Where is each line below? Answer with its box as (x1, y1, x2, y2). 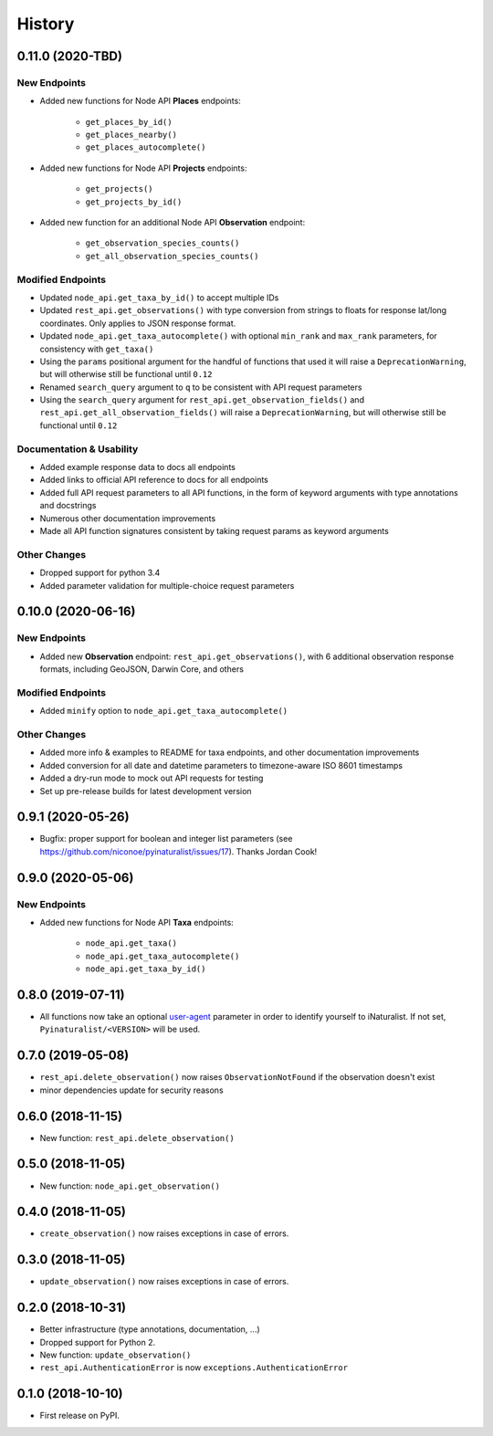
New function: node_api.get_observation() (39, 1180, 221, 1191)
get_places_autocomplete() (85, 142, 206, 152)
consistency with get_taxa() (39, 343, 154, 354)
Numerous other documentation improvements (39, 512, 216, 524)
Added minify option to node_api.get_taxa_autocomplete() (39, 706, 288, 717)
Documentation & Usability (16, 443, 139, 456)
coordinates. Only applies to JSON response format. (39, 318, 236, 329)
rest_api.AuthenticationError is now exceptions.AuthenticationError (39, 1362, 349, 1373)
